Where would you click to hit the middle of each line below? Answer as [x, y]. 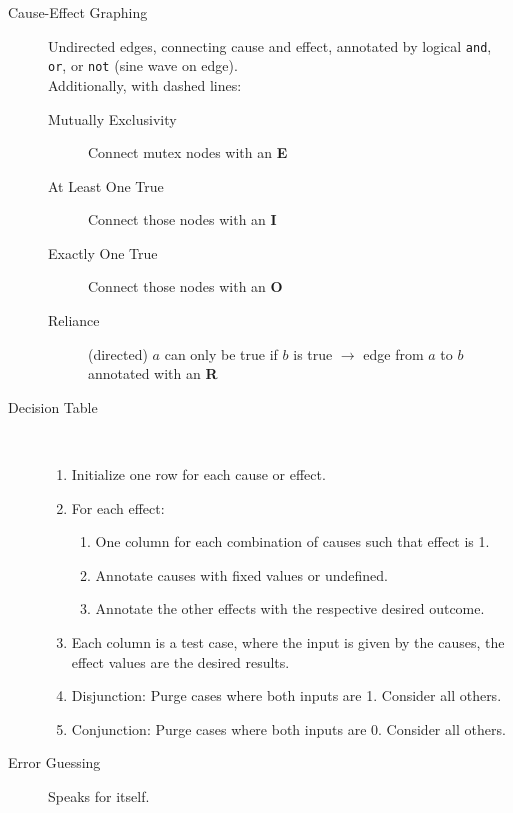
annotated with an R [153, 373]
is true [313, 353]
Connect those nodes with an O [185, 286]
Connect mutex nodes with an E [188, 152]
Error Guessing [54, 762]
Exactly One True [103, 252]
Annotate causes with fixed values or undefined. [241, 574]
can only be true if [221, 353]
